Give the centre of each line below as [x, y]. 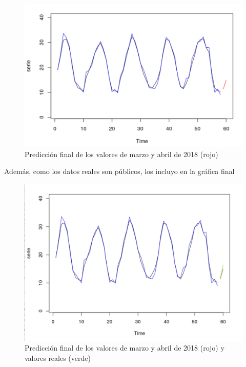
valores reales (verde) [58, 358]
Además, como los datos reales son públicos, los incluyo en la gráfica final [119, 171]
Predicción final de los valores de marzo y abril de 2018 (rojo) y [125, 348]
